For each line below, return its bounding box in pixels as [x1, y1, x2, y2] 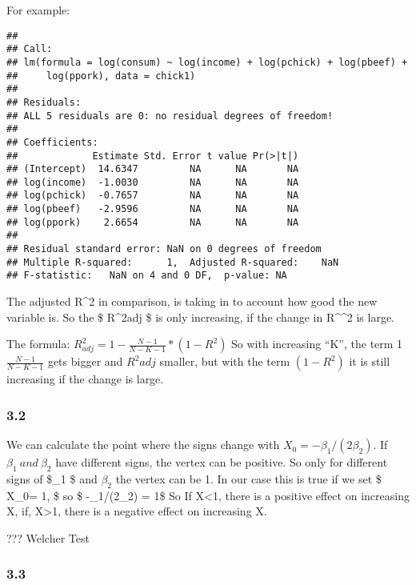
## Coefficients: [6, 136, 98, 148]
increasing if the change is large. [6, 371, 164, 387]
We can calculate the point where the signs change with [6, 436, 280, 453]
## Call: [6, 43, 53, 55]
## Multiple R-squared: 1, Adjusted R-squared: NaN [6, 256, 339, 268]
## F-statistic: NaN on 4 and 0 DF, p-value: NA [6, 270, 287, 282]
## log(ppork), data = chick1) [6, 70, 196, 82]
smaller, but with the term [159, 353, 290, 370]
